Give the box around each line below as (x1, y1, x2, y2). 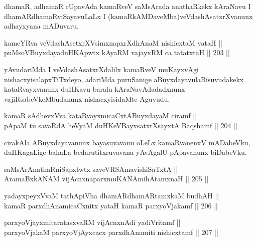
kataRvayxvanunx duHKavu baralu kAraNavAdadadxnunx (4, 84, 185, 94)
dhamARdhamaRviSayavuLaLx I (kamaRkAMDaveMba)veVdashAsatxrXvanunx (4, 11, 253, 21)
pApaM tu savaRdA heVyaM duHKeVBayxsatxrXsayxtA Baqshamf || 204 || (4, 120, 237, 130)
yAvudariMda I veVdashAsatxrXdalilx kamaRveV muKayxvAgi (4, 64, 199, 74)
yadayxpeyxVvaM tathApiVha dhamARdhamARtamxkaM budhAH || (4, 190, 219, 200)
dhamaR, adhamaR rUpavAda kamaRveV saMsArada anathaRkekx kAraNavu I (4, 1, 251, 11)
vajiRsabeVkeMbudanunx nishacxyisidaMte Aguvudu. (4, 93, 170, 104)
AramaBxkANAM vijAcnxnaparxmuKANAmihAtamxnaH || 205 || (4, 173, 209, 184)
